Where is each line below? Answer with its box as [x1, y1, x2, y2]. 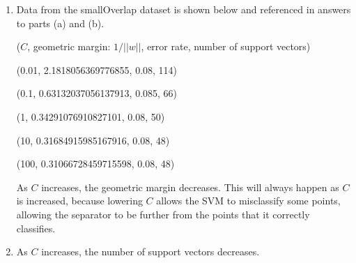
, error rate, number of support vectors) [141, 39, 311, 54]
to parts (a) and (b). [16, 15, 105, 30]
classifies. [16, 220, 56, 235]
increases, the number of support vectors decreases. [41, 244, 260, 259]
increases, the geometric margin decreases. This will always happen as [41, 179, 339, 194]
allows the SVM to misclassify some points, [156, 193, 341, 208]
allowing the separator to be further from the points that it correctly [16, 206, 310, 221]
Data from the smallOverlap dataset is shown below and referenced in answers [16, 2, 351, 16]
